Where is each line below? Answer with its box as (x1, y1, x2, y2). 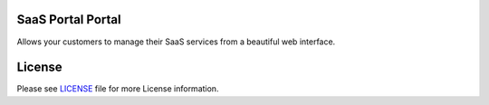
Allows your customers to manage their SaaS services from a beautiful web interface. (16, 36, 336, 47)
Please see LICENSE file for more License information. (16, 83, 219, 94)
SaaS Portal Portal (16, 12, 121, 27)
